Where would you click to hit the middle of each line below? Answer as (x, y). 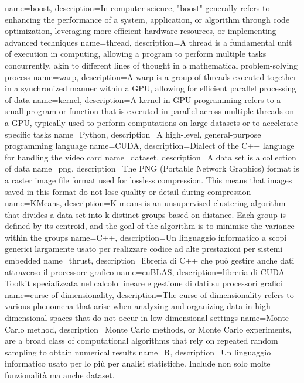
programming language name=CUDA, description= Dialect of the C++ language (150, 146)
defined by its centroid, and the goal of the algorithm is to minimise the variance (150, 226)
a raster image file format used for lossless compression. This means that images (148, 179)
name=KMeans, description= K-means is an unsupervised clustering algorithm (145, 203)
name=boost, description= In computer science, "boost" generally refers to (137, 8)
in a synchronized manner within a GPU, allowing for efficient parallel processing (151, 88)
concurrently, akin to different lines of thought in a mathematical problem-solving (151, 65)
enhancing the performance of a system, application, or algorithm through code (147, 19)
